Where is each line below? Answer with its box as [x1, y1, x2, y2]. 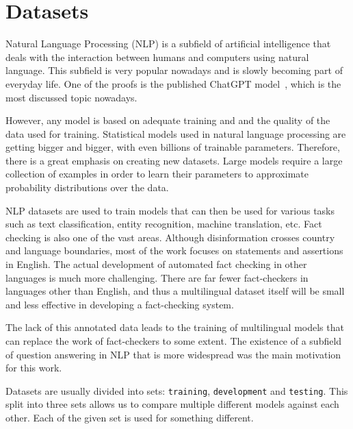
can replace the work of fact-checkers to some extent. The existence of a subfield [5, 334, 342, 347]
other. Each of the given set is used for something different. [5, 410, 254, 425]
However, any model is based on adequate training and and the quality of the [5, 113, 330, 127]
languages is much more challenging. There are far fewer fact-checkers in [5, 270, 309, 284]
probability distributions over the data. [5, 180, 169, 195]
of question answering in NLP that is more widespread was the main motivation [5, 347, 341, 361]
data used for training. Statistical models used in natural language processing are [5, 126, 346, 140]
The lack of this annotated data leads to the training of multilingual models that [5, 320, 344, 334]
